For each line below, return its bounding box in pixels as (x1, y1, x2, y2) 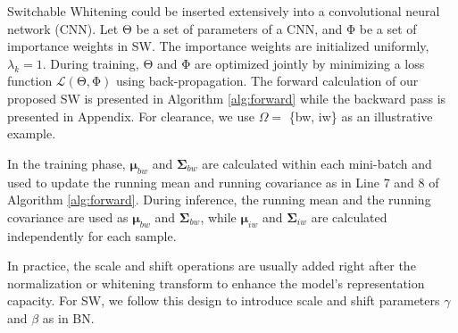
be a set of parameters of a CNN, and (136, 19, 343, 37)
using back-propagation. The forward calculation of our (116, 71, 419, 90)
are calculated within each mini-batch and (202, 154, 432, 172)
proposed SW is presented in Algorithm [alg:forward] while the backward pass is (7, 88, 446, 107)
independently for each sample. (7, 226, 177, 245)
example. (7, 124, 56, 143)
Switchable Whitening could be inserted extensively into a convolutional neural (7, 2, 440, 20)
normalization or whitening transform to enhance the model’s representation (7, 273, 425, 292)
